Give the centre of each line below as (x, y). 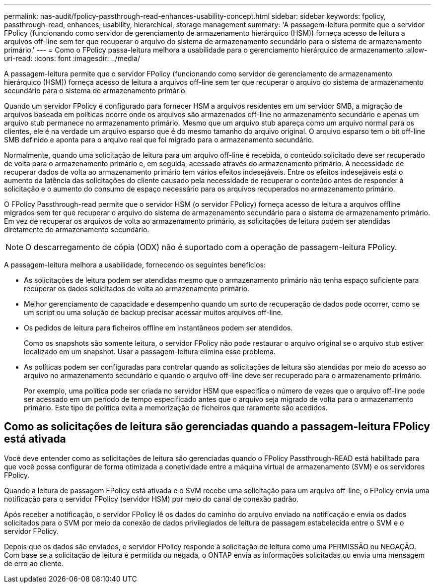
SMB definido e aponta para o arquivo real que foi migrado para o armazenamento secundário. (159, 140)
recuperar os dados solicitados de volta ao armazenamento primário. (137, 289)
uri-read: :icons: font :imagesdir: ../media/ (72, 58)
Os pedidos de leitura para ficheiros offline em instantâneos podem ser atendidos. (158, 328)
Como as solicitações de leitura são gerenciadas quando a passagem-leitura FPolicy (217, 427)
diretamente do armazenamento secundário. (77, 229)
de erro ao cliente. (34, 563)
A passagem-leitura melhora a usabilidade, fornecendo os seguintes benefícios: (135, 265)
